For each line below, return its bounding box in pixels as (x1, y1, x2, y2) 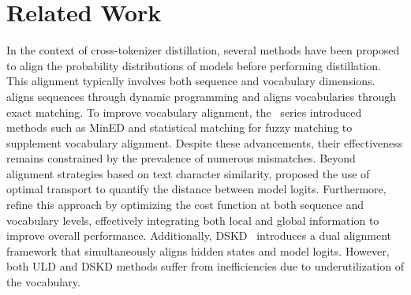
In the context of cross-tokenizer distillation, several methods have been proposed (6, 42, 400, 58)
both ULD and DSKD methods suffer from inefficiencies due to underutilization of (6, 258, 404, 274)
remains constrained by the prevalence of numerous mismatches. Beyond (6, 150, 356, 166)
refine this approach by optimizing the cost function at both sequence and (6, 196, 364, 213)
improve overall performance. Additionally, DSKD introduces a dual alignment (6, 227, 392, 244)
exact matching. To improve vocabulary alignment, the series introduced (6, 103, 362, 120)
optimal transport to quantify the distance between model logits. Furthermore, (6, 181, 387, 197)
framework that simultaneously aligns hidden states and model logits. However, (6, 242, 390, 259)
